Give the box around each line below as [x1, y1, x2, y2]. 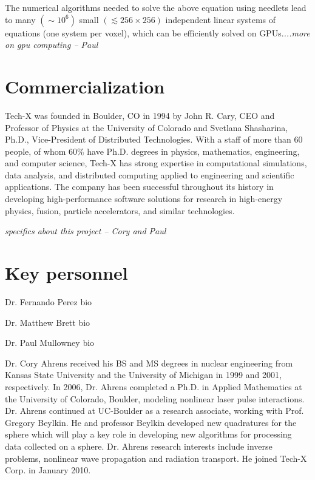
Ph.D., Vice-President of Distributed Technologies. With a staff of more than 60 [5, 133, 303, 146]
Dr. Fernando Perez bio [5, 295, 92, 308]
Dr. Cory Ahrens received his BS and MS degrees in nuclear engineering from [5, 356, 293, 369]
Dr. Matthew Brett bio [5, 316, 90, 328]
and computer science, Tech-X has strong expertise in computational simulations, [5, 157, 307, 169]
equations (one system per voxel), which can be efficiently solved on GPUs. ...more [5, 26, 310, 39]
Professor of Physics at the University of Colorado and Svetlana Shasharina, [5, 121, 288, 134]
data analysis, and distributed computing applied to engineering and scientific [5, 168, 294, 181]
